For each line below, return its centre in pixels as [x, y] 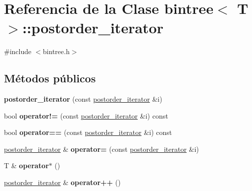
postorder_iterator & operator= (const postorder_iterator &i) [101, 149]
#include [18, 51]
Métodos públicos [50, 78]
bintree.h [56, 51]
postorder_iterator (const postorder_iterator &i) [83, 99]
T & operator [26, 165]
